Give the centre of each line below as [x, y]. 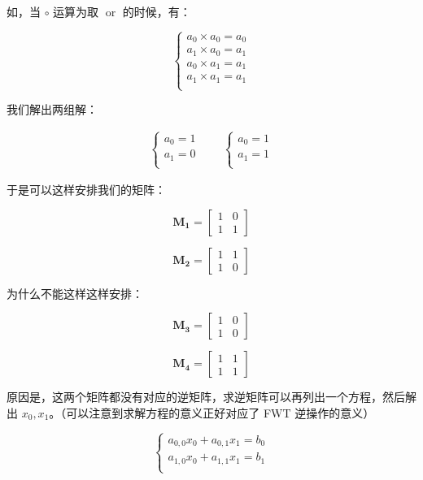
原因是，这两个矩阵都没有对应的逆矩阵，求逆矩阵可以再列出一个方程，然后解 [211, 397]
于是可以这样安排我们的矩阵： [86, 190]
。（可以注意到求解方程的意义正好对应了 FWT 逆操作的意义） [212, 412]
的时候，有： [157, 11]
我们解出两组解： [52, 109]
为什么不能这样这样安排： [75, 293]
